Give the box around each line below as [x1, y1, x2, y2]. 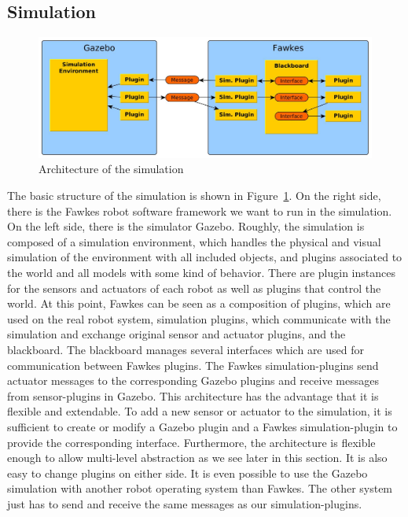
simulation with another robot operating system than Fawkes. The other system [7, 480, 393, 497]
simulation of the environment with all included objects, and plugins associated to [7, 249, 402, 265]
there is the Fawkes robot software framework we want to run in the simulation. [7, 202, 392, 219]
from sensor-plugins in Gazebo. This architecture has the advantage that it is [7, 387, 379, 404]
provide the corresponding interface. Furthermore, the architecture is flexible [7, 434, 376, 450]
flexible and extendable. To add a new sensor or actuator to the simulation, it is [7, 403, 392, 419]
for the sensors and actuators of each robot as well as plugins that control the [7, 279, 381, 296]
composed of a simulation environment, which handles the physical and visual [7, 233, 381, 249]
